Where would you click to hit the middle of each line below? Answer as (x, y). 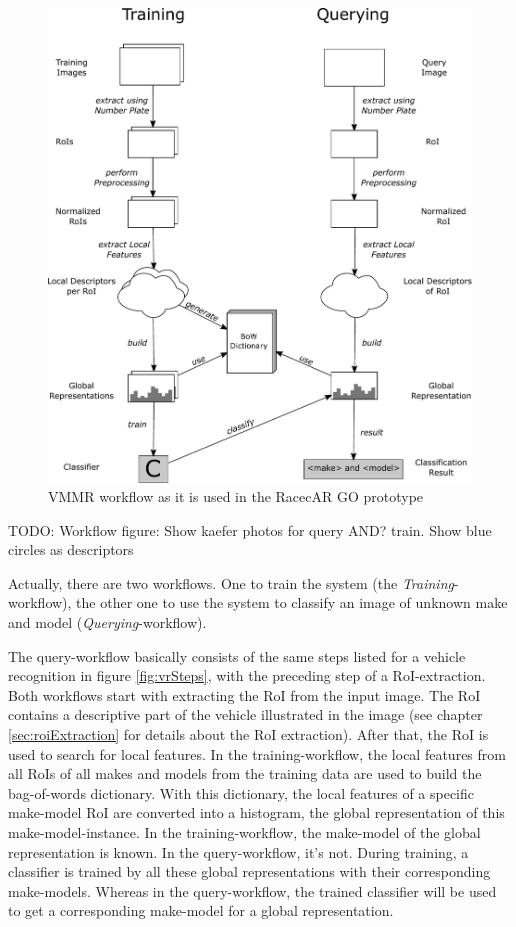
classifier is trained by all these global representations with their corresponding (249, 871)
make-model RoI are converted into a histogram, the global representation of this (256, 812)
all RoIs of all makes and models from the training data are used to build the (245, 773)
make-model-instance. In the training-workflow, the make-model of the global (244, 832)
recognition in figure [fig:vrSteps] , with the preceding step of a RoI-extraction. (247, 675)
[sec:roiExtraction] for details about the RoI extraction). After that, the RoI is (248, 734)
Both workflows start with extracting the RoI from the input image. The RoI (244, 694)
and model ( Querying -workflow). (107, 622)
